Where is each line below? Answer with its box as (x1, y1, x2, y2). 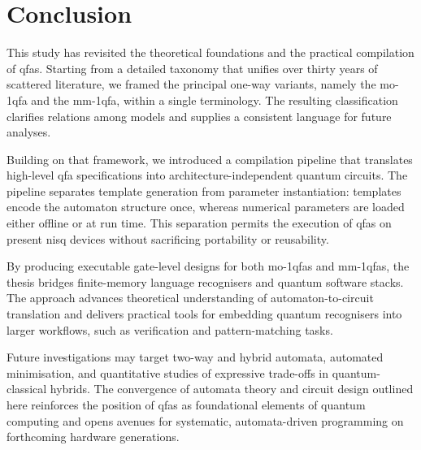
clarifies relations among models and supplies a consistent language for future (7, 107, 392, 124)
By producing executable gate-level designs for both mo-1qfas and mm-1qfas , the (7, 257, 410, 275)
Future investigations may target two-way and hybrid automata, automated (7, 348, 384, 366)
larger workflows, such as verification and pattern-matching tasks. (7, 321, 333, 338)
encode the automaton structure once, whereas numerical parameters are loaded (7, 198, 405, 215)
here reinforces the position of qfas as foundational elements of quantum (7, 396, 366, 413)
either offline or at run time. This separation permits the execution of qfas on (7, 214, 392, 231)
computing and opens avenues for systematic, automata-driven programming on (7, 412, 404, 429)
